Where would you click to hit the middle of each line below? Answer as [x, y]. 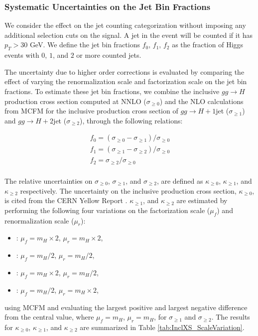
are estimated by [202, 200]
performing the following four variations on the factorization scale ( [107, 210]
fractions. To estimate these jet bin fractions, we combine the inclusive [112, 91]
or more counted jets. [109, 55]
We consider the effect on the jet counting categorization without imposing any [125, 25]
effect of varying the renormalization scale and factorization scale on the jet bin [126, 81]
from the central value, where [49, 317]
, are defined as [180, 180]
